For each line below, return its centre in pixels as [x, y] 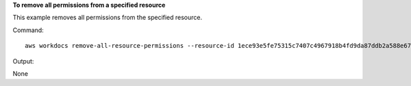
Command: [28, 30]
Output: [23, 61]
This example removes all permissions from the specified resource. [108, 18]
